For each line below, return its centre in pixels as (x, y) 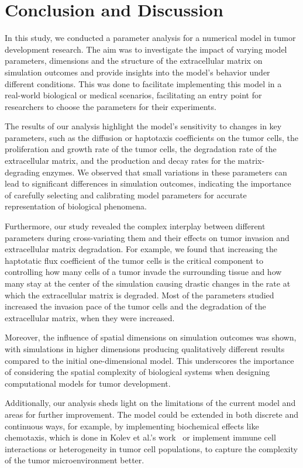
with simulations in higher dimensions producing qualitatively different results (145, 348)
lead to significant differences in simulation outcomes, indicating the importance (148, 183)
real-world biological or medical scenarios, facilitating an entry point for (133, 95)
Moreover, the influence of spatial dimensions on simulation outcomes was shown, (151, 337)
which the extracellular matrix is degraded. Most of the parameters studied (140, 295)
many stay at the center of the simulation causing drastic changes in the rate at (148, 283)
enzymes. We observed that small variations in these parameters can (165, 172)
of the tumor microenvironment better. (75, 460)
